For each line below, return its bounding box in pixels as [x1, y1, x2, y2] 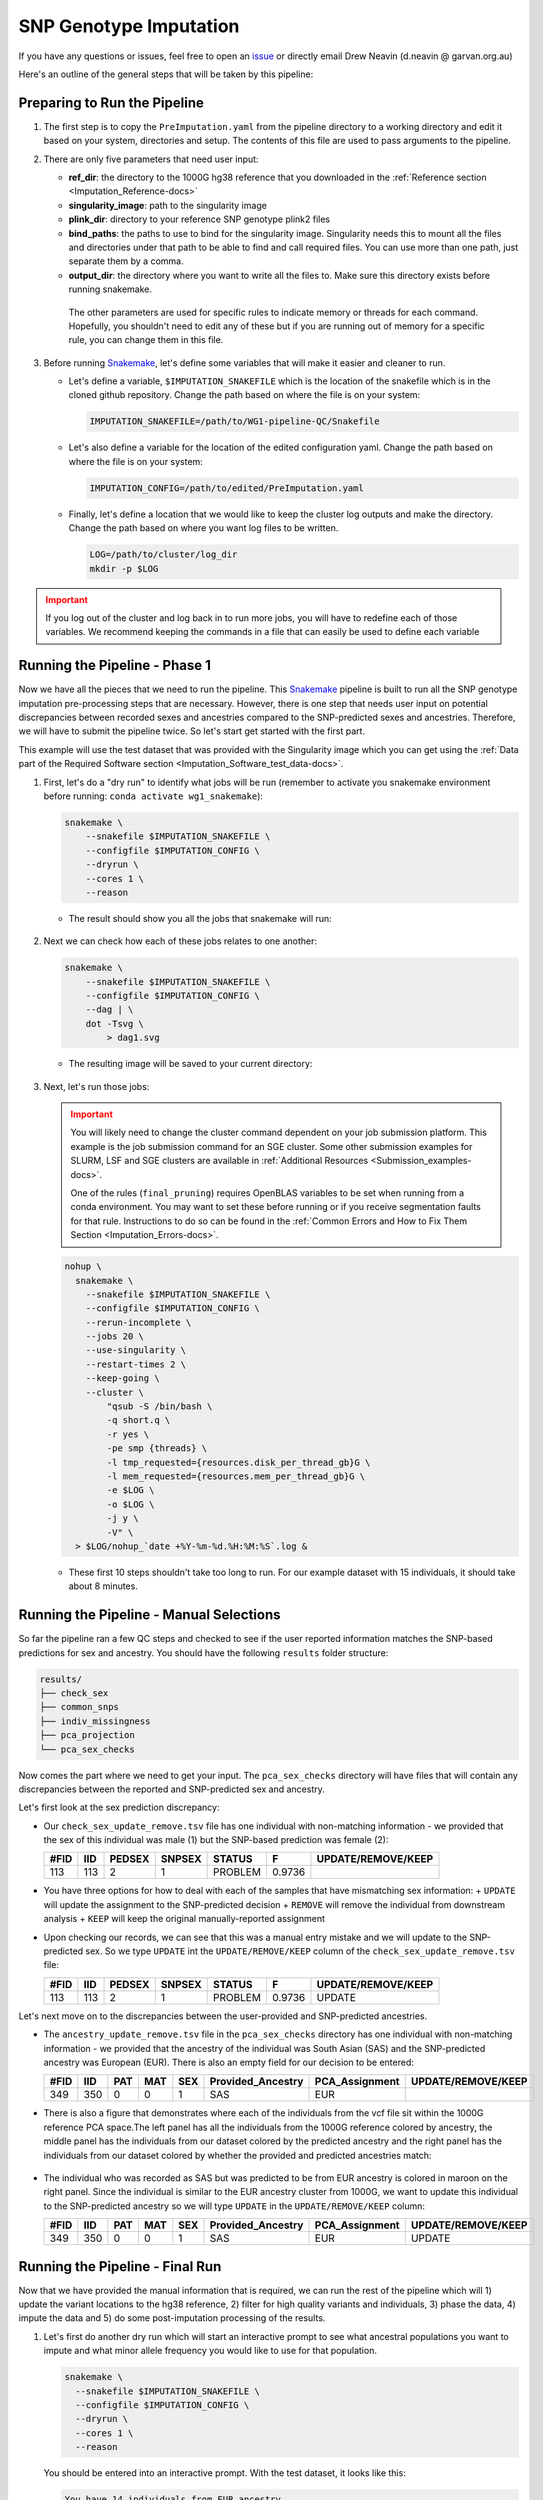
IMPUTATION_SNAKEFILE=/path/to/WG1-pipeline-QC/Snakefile [89, 416, 380, 427]
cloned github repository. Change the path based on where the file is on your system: [68, 389, 421, 401]
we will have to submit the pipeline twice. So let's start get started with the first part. [18, 725, 365, 737]
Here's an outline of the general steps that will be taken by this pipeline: [18, 68, 314, 80]
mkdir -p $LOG [89, 563, 159, 574]
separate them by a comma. [68, 255, 184, 267]
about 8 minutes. [68, 1580, 139, 1592]
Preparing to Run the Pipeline [18, 94, 204, 111]
